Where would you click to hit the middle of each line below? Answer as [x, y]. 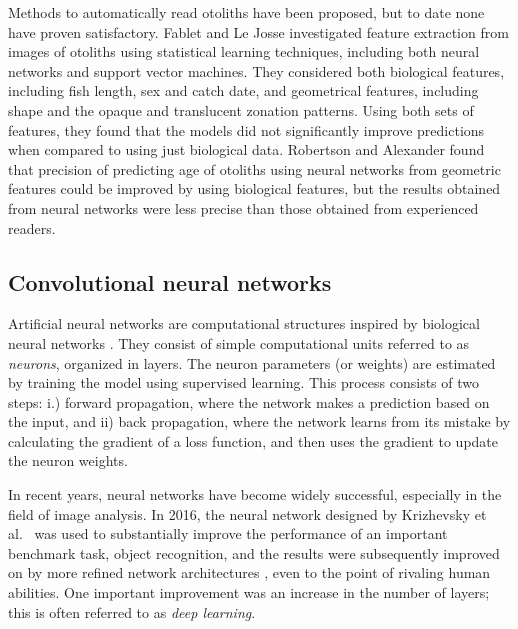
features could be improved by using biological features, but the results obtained [254, 188]
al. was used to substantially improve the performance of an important [228, 533]
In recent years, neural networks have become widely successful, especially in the [255, 494]
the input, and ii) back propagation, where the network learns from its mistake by [259, 421]
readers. [32, 227]
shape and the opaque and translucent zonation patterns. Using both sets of [241, 109]
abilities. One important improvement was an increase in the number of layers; [249, 592]
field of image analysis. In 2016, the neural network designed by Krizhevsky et [247, 513]
